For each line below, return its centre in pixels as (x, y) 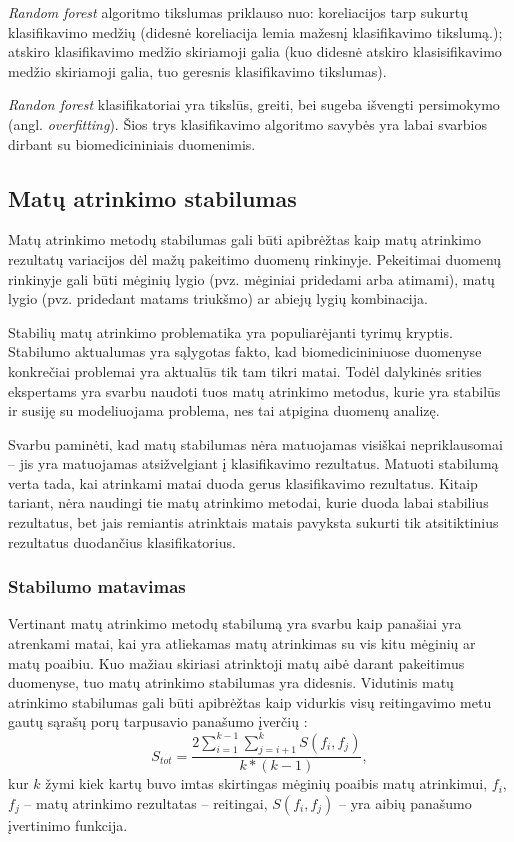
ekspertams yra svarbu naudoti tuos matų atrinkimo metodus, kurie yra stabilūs (254, 390)
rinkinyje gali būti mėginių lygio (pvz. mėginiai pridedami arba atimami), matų (251, 278)
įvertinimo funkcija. (68, 824)
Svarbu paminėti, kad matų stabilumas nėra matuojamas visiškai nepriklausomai (255, 443)
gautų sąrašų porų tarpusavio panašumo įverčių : (158, 721)
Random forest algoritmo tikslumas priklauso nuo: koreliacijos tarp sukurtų (238, 12)
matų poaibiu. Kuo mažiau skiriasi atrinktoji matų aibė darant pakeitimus (236, 662)
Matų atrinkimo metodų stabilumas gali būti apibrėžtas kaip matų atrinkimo (244, 239)
